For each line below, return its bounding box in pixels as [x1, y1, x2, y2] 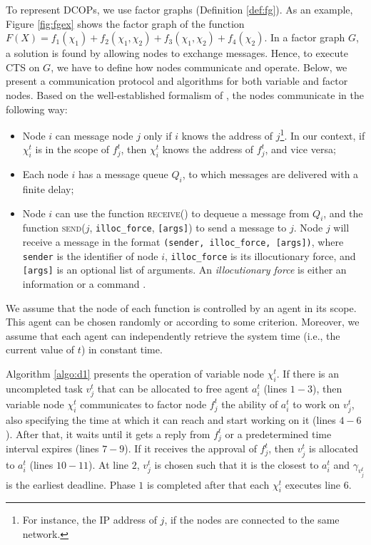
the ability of [221, 396, 278, 411]
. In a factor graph [264, 30, 345, 45]
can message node [55, 128, 133, 142]
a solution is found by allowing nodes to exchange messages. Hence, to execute [6, 46, 348, 61]
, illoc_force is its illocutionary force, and [165, 248, 356, 263]
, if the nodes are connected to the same [164, 512, 340, 527]
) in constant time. [81, 342, 163, 357]
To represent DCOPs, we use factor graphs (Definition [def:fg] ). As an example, [6, 2, 353, 16]
